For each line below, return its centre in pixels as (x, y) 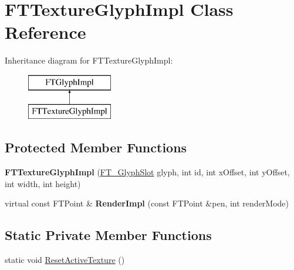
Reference (45, 32)
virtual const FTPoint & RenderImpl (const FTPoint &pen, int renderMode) (147, 203)
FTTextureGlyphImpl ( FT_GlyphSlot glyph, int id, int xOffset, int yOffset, (147, 172)
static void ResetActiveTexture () (65, 260)
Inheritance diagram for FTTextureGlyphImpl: (89, 60)
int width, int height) (43, 183)
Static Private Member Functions (108, 235)
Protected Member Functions (96, 147)
